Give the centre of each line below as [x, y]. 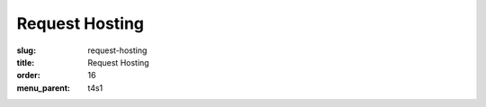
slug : [26, 50]
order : [28, 76]
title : [26, 62]
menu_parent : [44, 88]
